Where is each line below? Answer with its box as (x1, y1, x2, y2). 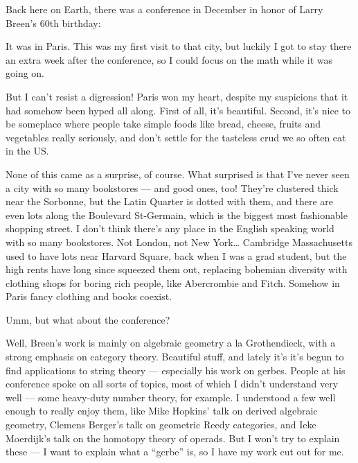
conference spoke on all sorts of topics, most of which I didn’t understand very (6, 376, 339, 391)
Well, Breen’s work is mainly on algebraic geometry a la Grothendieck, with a (6, 335, 336, 350)
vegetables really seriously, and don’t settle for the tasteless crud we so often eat (6, 130, 346, 144)
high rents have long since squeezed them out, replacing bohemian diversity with (6, 262, 348, 277)
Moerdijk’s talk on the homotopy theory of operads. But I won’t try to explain (6, 430, 340, 445)
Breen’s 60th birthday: (6, 15, 101, 30)
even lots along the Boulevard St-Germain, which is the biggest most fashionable (6, 207, 348, 222)
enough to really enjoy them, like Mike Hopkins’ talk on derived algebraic (6, 403, 318, 418)
